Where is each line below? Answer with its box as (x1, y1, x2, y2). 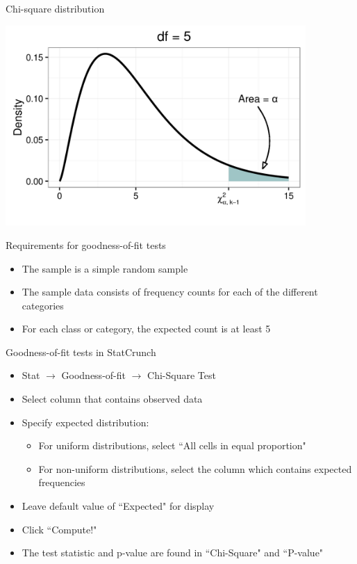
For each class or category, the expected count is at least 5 (22, 321, 271, 336)
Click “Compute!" (22, 522, 97, 536)
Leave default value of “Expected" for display (22, 499, 215, 513)
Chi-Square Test (147, 368, 216, 382)
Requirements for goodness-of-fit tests (6, 237, 166, 252)
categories (22, 298, 64, 312)
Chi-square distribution (6, 1, 105, 15)
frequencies (38, 475, 85, 490)
